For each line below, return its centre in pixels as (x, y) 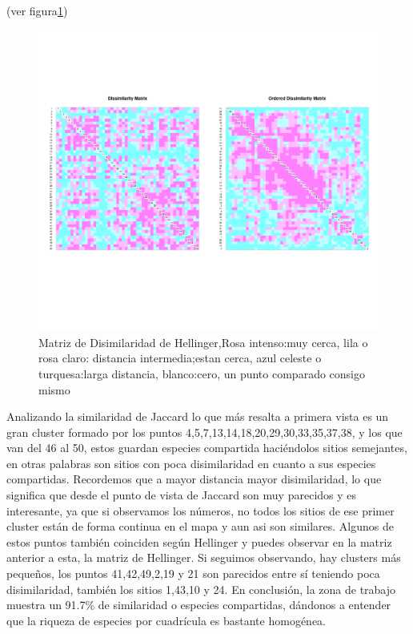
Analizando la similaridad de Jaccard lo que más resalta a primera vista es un (198, 416)
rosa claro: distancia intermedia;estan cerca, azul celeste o (180, 358)
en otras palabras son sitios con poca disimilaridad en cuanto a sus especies (191, 463)
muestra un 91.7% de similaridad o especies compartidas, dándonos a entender (199, 605)
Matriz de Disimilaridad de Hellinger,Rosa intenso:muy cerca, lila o (203, 342)
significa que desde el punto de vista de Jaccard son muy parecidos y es (182, 495)
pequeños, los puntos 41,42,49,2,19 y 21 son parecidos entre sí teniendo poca (193, 573)
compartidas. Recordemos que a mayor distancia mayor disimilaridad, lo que (194, 479)
